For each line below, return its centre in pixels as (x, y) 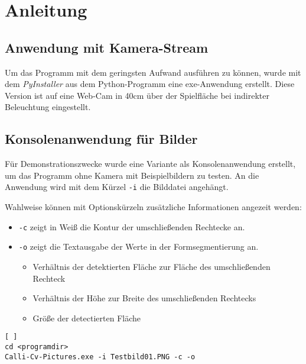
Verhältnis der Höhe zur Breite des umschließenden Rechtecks (144, 298)
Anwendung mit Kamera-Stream (107, 47)
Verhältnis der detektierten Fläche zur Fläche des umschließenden (152, 266)
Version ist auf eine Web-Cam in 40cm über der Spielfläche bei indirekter (137, 95)
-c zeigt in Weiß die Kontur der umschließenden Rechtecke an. (132, 226)
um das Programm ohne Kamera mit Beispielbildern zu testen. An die (132, 175)
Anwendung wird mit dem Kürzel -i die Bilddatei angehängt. (117, 187)
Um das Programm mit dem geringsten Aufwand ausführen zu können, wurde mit (153, 72)
